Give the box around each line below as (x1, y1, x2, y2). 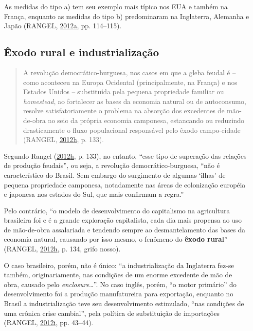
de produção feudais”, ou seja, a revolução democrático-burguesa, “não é (4, 160, 220, 170)
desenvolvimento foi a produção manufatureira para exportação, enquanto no (4, 289, 234, 299)
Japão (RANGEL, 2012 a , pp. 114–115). (4, 21, 122, 31)
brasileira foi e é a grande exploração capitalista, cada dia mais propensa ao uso (4, 215, 242, 225)
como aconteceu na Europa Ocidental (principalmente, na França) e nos (23, 77, 237, 87)
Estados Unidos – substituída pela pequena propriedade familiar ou (23, 86, 224, 97)
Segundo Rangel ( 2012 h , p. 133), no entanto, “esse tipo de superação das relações (4, 150, 247, 161)
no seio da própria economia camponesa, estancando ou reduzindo (48, 115, 245, 125)
